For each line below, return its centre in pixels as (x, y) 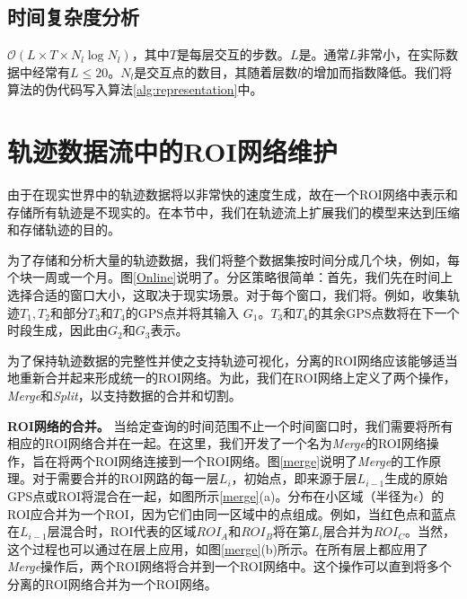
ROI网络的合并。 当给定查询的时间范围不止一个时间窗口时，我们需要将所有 (230, 425)
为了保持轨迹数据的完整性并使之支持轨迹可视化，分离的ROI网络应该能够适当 (233, 360)
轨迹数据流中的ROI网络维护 (172, 151)
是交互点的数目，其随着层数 (216, 71)
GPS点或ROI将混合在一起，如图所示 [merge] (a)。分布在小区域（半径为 (211, 496)
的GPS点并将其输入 (182, 312)
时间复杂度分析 (73, 17)
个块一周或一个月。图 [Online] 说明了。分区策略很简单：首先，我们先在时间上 (230, 277)
